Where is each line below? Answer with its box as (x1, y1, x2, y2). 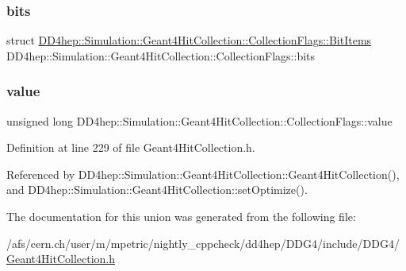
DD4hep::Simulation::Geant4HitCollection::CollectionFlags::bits (6, 47, 316, 64)
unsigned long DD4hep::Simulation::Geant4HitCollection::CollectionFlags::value (6, 112, 393, 129)
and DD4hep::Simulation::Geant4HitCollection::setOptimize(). (6, 181, 308, 198)
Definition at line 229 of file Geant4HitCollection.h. (6, 139, 255, 156)
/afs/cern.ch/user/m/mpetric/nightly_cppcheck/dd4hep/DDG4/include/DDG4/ (6, 234, 400, 251)
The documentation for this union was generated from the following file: (6, 208, 356, 224)
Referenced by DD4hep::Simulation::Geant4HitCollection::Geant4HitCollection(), (6, 165, 400, 182)
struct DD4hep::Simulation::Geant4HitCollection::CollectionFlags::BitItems (6, 32, 372, 48)
